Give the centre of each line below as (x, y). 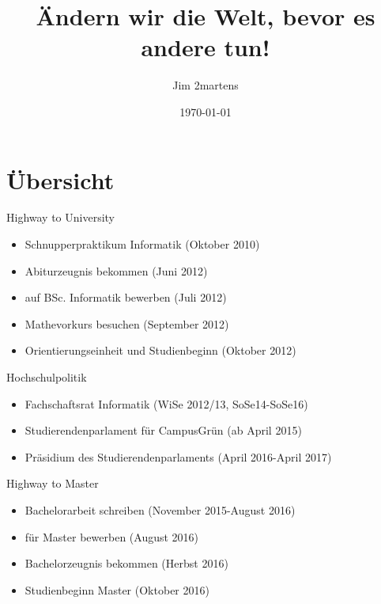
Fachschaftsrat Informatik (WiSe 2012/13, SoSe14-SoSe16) (166, 403)
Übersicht (60, 179)
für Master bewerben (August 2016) (112, 536)
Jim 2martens (206, 85)
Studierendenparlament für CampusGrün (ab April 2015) (163, 430)
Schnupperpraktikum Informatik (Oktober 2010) (142, 244)
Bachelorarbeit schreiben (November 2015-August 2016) (160, 509)
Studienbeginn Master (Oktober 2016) (117, 589)
